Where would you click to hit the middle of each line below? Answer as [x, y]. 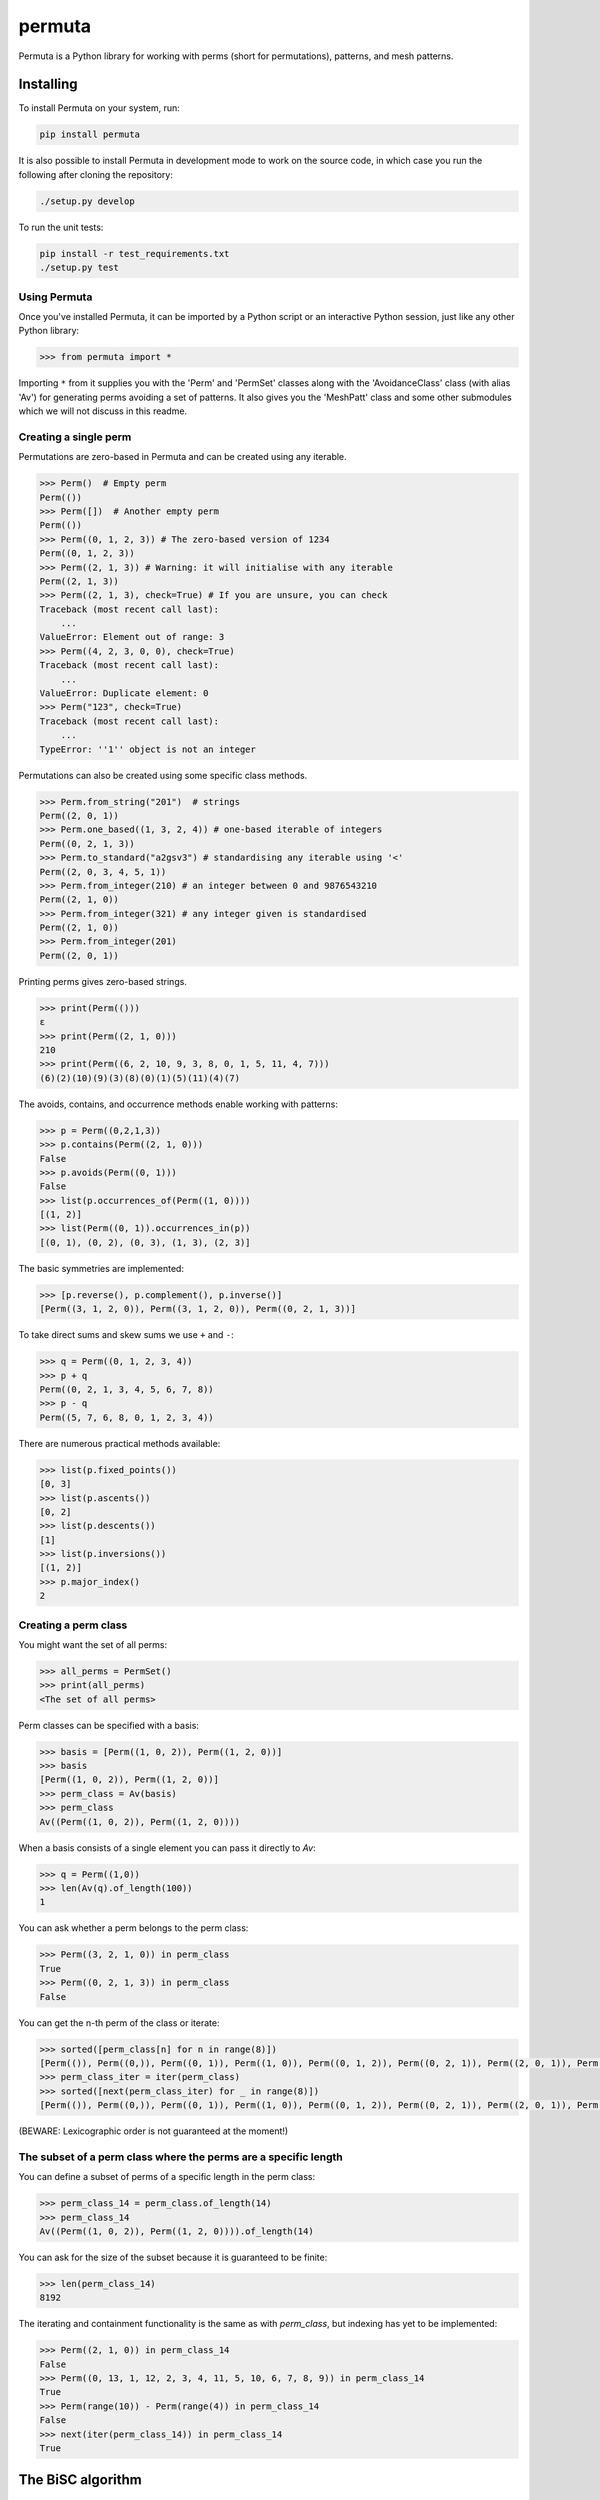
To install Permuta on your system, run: [99, 108]
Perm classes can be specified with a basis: [109, 1725]
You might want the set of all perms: [93, 1644]
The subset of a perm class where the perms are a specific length [181, 2157]
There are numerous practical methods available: [119, 1443]
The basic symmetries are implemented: [101, 1268]
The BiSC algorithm [80, 2480]
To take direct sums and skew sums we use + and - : [126, 1335]
